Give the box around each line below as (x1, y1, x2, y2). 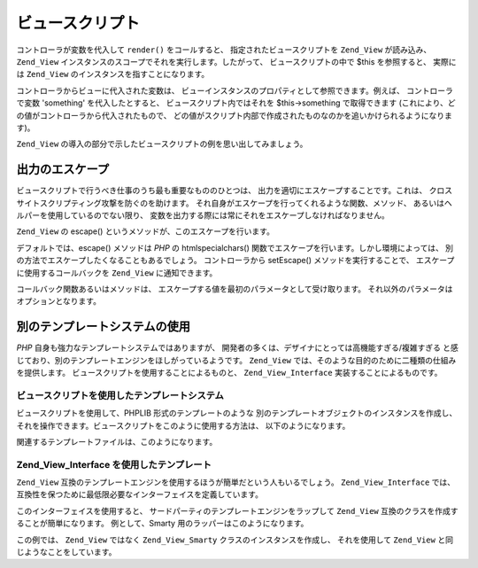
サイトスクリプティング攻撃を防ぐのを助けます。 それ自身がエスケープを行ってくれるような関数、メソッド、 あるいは (16, 198, 445, 208)
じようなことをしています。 (16, 547, 117, 557)
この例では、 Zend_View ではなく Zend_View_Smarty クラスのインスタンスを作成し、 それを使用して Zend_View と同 (16, 534, 453, 545)
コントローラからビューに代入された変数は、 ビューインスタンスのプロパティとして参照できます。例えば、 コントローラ (16, 85, 453, 96)
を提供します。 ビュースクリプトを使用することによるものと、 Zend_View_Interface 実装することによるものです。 (16, 368, 443, 377)
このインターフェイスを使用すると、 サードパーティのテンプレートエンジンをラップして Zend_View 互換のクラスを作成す (16, 505, 459, 516)
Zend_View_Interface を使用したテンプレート (16, 458, 212, 471)
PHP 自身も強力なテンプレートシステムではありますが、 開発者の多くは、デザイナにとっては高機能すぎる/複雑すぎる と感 (16, 342, 459, 354)
